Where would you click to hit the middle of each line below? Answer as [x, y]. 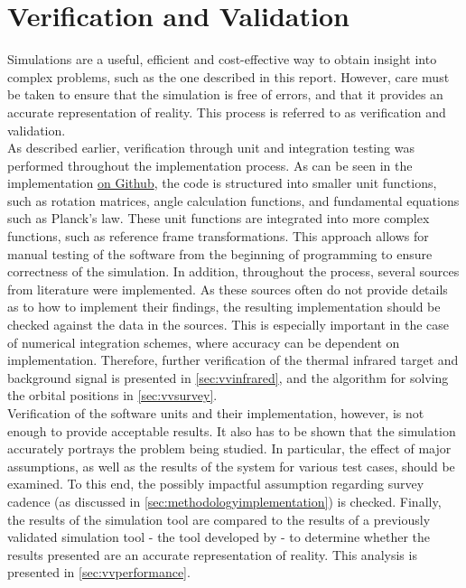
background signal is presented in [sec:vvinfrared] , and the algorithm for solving [228, 377]
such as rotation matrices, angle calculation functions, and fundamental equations [233, 200]
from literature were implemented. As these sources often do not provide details [228, 289]
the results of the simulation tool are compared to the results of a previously [219, 519]
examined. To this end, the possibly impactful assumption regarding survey [216, 484]
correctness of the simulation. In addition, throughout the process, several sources [233, 271]
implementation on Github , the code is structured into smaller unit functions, [222, 183]
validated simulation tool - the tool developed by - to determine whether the [219, 537]
